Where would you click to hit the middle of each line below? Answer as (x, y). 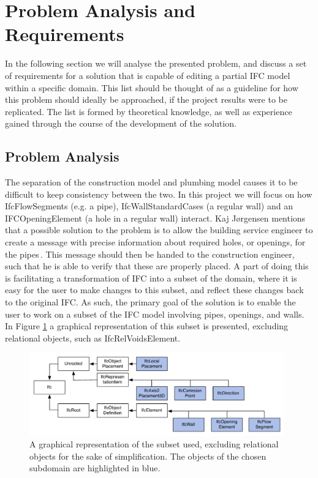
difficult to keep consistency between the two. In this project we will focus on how (159, 194)
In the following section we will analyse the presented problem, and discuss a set (156, 63)
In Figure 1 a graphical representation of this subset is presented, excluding (147, 326)
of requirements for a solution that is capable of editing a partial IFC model (148, 75)
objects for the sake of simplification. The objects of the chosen (148, 456)
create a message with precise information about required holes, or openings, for (155, 242)
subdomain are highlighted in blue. (95, 468)
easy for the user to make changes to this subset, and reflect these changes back (154, 290)
